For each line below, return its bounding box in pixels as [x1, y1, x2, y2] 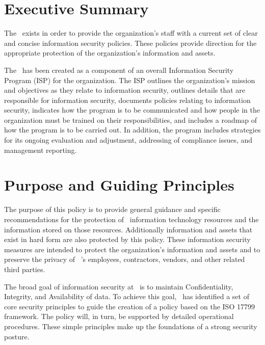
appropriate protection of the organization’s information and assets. [4, 47, 216, 58]
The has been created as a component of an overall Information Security [4, 64, 234, 75]
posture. [4, 331, 30, 341]
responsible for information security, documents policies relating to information [4, 94, 251, 105]
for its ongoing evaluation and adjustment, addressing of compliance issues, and [4, 135, 253, 145]
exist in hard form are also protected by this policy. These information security [4, 234, 251, 245]
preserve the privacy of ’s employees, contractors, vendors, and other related [4, 254, 245, 264]
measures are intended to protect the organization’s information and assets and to [4, 244, 260, 254]
